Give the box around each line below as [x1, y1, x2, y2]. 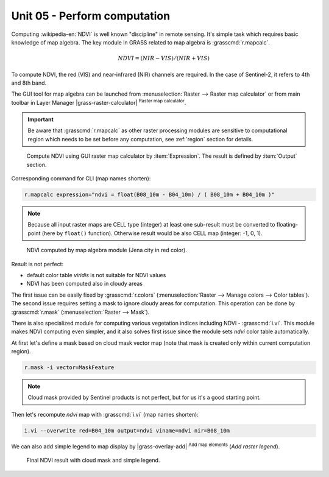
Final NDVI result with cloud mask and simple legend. [26, 457, 160, 464]
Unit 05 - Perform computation [11, 9, 171, 23]
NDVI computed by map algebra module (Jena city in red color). [26, 247, 187, 254]
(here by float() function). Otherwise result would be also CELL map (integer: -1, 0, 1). [41, 229, 263, 237]
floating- [276, 221, 299, 228]
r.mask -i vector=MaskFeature [24, 364, 115, 371]
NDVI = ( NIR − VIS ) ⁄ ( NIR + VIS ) [118, 55, 210, 62]
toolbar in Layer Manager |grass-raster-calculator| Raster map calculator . [11, 98, 186, 106]
